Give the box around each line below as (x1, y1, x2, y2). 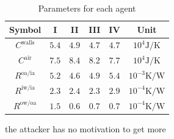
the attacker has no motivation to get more (5, 122, 166, 135)
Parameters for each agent (38, 2, 136, 14)
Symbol (9, 23, 42, 35)
